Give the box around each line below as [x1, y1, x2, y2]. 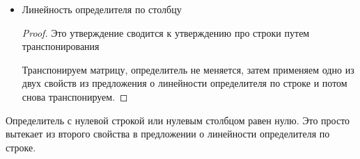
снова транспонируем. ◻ [22, 89, 128, 103]
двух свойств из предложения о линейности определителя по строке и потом [22, 76, 347, 90]
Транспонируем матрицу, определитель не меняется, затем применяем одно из [22, 62, 354, 76]
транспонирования [22, 39, 100, 53]
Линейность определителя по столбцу [22, 2, 182, 16]
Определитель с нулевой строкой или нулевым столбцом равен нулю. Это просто [6, 112, 350, 127]
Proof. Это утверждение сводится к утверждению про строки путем [22, 25, 310, 40]
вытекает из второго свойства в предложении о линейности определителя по [6, 126, 330, 141]
